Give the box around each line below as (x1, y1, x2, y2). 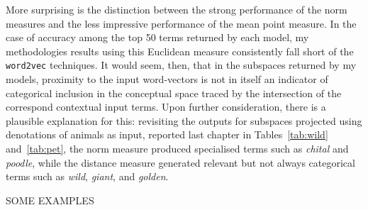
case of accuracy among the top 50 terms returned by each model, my (6, 30, 309, 45)
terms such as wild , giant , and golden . (6, 169, 169, 184)
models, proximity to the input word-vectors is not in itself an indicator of (6, 72, 328, 87)
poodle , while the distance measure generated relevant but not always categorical (6, 155, 355, 170)
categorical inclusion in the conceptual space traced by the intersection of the (6, 85, 342, 100)
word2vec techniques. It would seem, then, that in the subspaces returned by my (6, 57, 357, 72)
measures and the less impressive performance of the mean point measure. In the (6, 16, 357, 31)
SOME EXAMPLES (6, 192, 94, 207)
